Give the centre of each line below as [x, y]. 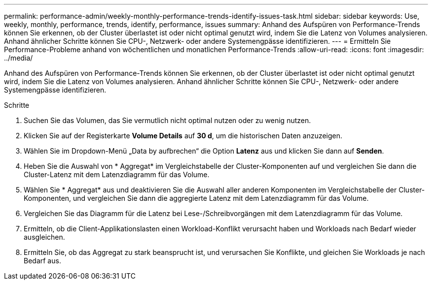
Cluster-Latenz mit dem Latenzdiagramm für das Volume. [117, 174]
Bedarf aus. [42, 261]
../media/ [18, 58]
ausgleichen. [44, 237]
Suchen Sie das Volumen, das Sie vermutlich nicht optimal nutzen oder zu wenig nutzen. [167, 120]
